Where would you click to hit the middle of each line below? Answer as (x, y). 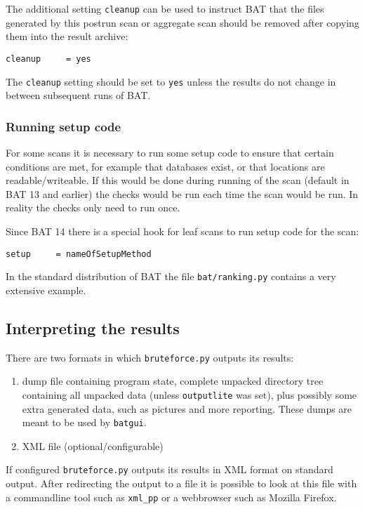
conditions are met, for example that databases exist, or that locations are (165, 166)
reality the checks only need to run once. (93, 207)
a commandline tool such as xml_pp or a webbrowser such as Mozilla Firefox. (171, 497)
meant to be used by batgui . (84, 422)
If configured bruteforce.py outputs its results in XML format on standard (170, 469)
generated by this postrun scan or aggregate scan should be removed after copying (182, 22)
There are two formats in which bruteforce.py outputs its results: (150, 357)
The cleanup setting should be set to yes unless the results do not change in (171, 81)
